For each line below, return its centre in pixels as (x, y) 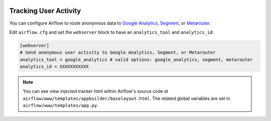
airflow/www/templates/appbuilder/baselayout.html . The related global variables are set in (126, 98)
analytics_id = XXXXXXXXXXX (54, 67)
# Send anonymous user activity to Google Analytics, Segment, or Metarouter (118, 52)
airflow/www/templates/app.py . (61, 105)
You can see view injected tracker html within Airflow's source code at (96, 91)
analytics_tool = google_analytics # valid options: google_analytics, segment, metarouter (136, 59)
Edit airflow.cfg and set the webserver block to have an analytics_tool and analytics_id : (112, 32)
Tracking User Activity (45, 11)
